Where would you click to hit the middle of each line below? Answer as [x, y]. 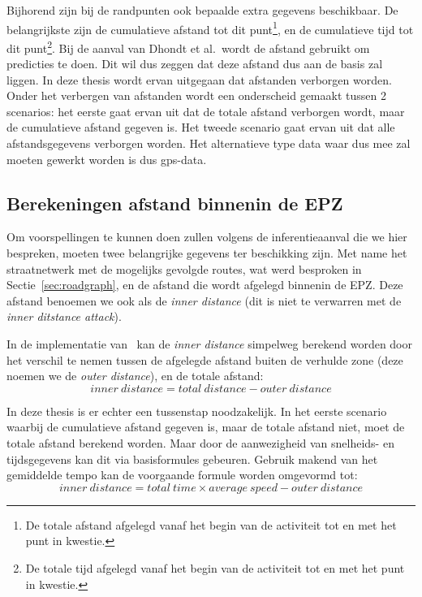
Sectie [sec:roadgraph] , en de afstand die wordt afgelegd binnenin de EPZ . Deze [205, 285]
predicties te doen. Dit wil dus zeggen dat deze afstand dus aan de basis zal [195, 64]
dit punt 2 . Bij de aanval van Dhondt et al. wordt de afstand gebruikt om [188, 46]
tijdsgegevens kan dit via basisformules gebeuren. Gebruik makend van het [192, 459]
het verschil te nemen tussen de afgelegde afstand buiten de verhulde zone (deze [205, 359]
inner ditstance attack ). [64, 316]
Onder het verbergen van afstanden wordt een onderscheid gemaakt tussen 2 [196, 95]
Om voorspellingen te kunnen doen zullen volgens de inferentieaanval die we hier [207, 237]
